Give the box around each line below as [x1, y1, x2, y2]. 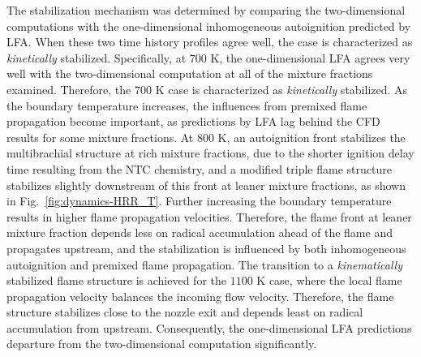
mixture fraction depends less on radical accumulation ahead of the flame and [6, 224, 393, 241]
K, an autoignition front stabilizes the [217, 128, 406, 145]
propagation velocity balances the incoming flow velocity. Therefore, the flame [6, 287, 394, 304]
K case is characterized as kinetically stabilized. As [155, 80, 408, 97]
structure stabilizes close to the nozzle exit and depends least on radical [6, 303, 363, 320]
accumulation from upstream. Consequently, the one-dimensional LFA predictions [6, 319, 412, 336]
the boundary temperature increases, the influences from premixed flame [6, 97, 367, 114]
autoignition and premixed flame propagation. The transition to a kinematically [6, 256, 402, 273]
